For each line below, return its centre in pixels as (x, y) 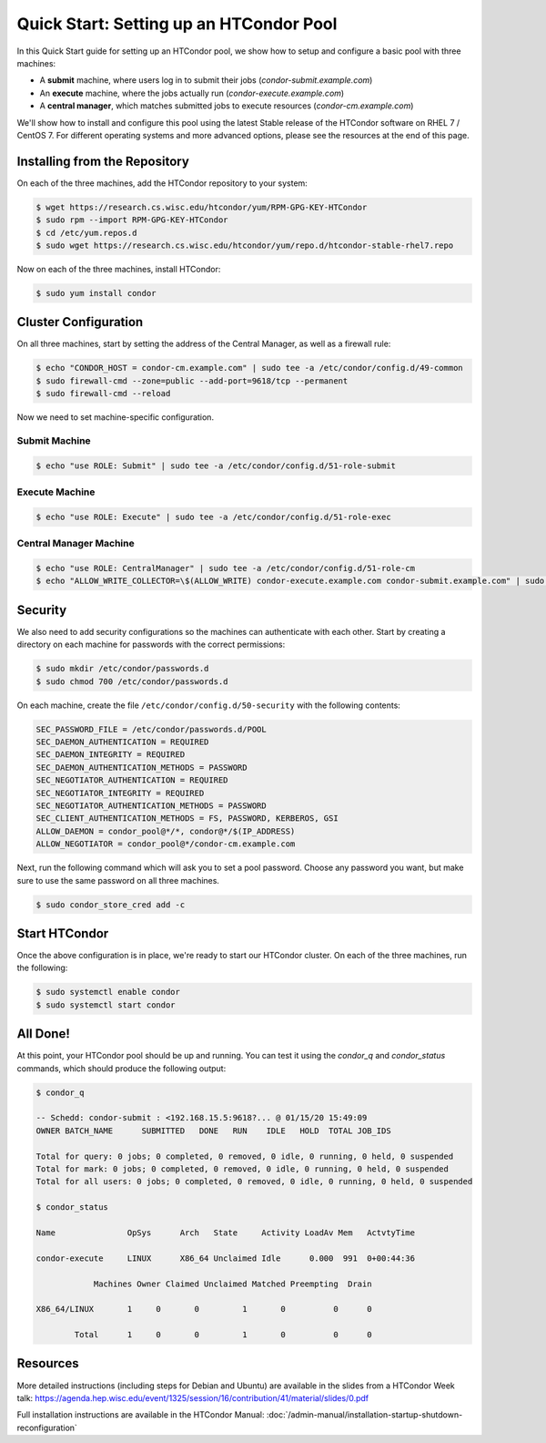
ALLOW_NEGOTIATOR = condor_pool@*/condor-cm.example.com (166, 844)
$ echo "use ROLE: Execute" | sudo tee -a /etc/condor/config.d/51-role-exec (213, 517)
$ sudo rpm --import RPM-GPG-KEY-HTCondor (132, 220)
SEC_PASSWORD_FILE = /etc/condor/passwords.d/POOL (152, 729)
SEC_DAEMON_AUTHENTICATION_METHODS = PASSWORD (142, 767)
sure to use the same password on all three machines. (118, 880)
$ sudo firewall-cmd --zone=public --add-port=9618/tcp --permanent (192, 381)
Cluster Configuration (80, 322)
